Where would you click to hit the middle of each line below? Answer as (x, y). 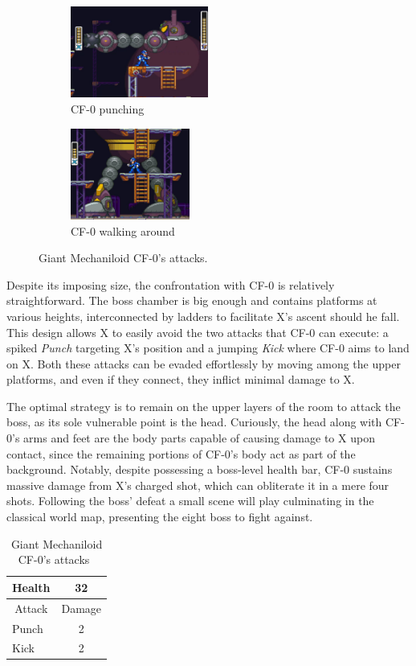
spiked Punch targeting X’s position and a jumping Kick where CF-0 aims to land (208, 348)
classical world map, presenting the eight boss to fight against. (160, 517)
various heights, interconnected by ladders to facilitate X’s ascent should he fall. (203, 316)
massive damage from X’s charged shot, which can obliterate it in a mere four (198, 485)
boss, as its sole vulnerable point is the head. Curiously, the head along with (194, 422)
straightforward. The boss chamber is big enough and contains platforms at (192, 300)
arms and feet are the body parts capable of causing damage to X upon (199, 438)
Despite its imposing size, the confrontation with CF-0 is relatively (171, 284)
